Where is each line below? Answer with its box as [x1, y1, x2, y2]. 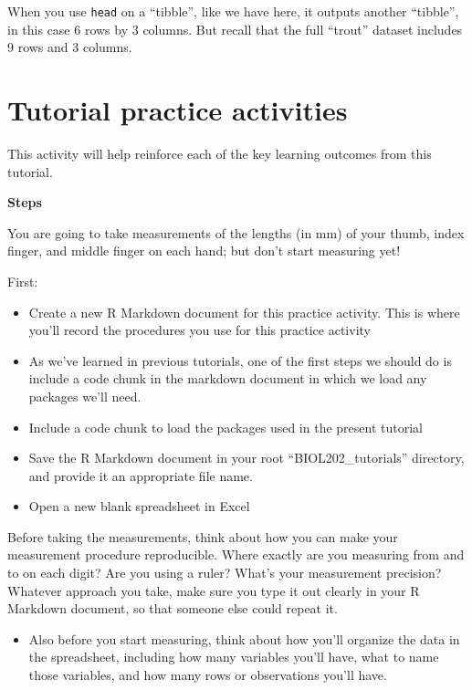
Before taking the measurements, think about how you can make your [7, 527, 398, 546]
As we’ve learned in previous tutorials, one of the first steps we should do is [28, 350, 452, 370]
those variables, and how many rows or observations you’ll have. [28, 665, 387, 685]
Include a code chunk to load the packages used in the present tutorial [28, 417, 423, 436]
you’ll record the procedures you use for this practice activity [28, 320, 371, 340]
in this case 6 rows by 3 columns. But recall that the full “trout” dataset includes [7, 19, 463, 38]
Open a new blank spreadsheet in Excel [28, 497, 250, 516]
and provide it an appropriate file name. [28, 465, 253, 485]
